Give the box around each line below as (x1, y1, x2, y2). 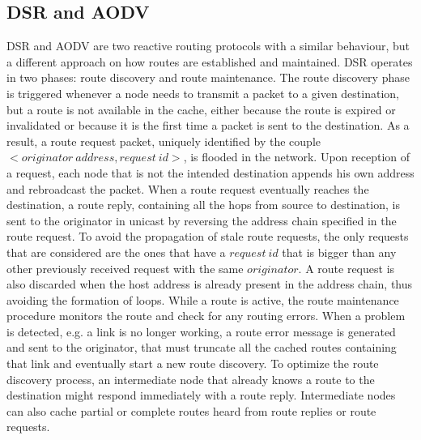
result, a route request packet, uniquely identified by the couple (6, 132, 321, 149)
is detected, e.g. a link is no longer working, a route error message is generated (6, 323, 396, 340)
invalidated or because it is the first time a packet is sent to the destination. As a (6, 117, 410, 134)
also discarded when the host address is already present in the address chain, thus (6, 276, 413, 293)
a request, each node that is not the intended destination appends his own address (6, 164, 415, 181)
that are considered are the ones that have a (6, 243, 226, 260)
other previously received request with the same (6, 259, 244, 276)
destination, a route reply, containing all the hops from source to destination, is (6, 196, 400, 213)
